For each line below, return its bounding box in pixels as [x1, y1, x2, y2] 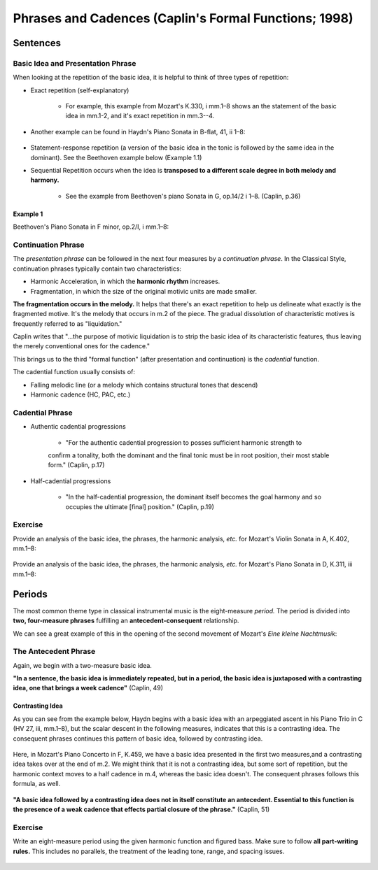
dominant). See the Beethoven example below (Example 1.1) [30, 153, 202, 162]
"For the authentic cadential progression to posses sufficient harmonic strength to [65, 438, 302, 447]
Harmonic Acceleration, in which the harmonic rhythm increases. [30, 277, 220, 286]
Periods [13, 588, 48, 600]
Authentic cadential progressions [30, 422, 126, 431]
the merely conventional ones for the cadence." [13, 342, 150, 350]
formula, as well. [13, 780, 61, 788]
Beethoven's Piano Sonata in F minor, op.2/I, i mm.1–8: [13, 222, 169, 231]
